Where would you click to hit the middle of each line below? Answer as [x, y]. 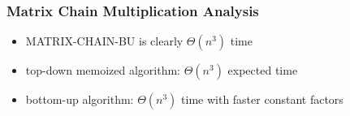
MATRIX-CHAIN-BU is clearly [104, 41]
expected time [263, 70]
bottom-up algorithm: [80, 99]
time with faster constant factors [262, 99]
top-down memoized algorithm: [103, 70]
